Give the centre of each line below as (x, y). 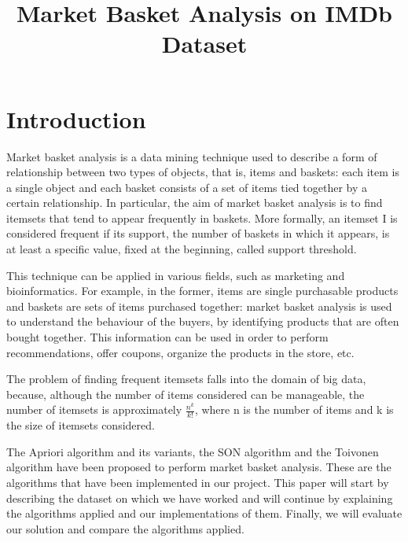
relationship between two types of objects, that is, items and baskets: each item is (203, 172)
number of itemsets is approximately (94, 409)
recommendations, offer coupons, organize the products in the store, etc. (180, 352)
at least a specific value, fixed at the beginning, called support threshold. (182, 249)
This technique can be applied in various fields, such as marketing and (176, 275)
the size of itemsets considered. (81, 425)
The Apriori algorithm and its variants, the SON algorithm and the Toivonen (193, 451)
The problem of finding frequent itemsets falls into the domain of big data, (186, 379)
